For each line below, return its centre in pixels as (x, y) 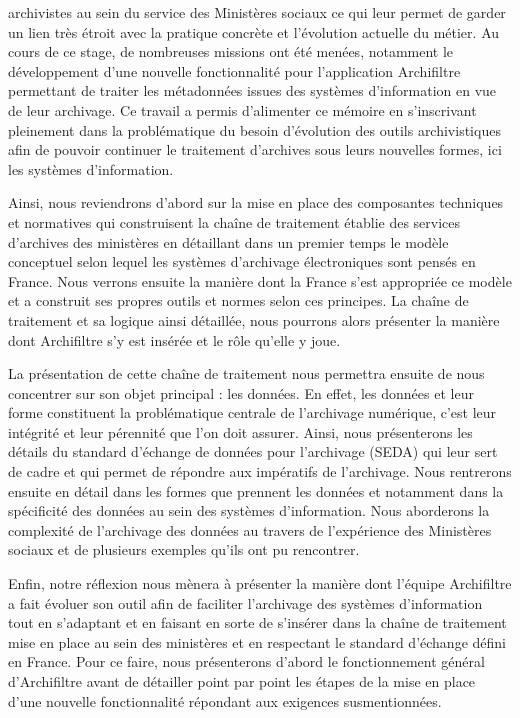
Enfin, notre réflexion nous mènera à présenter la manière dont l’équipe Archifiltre (260, 583)
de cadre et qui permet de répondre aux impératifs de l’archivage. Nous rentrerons (260, 471)
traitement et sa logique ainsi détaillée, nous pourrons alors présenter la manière (254, 319)
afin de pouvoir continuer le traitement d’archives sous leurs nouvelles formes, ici (255, 149)
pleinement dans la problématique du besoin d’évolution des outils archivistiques (254, 129)
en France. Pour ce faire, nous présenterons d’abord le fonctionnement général (246, 661)
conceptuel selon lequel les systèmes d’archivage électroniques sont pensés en (242, 261)
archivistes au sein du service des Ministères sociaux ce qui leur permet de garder (257, 12)
